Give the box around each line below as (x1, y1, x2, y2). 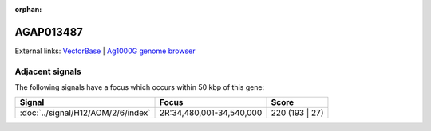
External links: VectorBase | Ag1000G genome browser (14, 46, 196, 56)
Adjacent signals (14, 66, 81, 77)
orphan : (14, 5, 42, 13)
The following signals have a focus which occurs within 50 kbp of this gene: (14, 83, 265, 92)
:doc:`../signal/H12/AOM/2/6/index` (19, 107, 151, 118)
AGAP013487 (14, 25, 84, 39)
